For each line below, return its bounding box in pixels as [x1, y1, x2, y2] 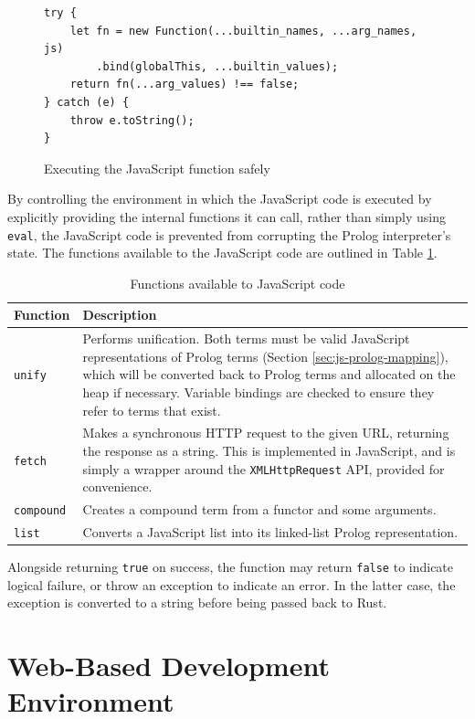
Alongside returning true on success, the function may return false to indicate [7, 557, 454, 576]
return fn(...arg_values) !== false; [69, 78, 300, 91]
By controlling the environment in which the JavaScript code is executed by [7, 189, 432, 208]
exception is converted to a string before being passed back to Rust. [7, 593, 387, 612]
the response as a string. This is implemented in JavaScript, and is [82, 441, 456, 460]
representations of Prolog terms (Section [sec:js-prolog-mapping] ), [82, 346, 449, 365]
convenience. [82, 477, 153, 496]
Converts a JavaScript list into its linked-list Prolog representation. [82, 523, 459, 542]
